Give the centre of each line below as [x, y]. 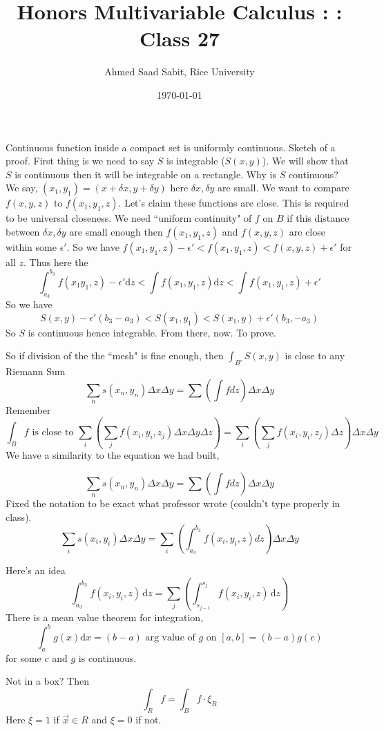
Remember [28, 410]
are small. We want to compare [284, 188]
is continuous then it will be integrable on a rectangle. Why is [145, 174]
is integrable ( [196, 161]
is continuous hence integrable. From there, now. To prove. [152, 332]
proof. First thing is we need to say [80, 161]
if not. [148, 719]
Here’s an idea [36, 570]
